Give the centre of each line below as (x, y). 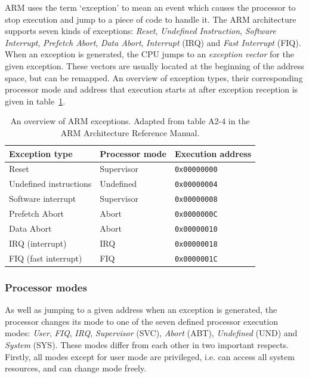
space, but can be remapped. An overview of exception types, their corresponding (154, 77)
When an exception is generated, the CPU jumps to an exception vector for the (149, 54)
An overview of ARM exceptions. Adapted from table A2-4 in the (130, 121)
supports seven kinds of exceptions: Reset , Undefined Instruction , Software (140, 31)
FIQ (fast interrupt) (46, 258)
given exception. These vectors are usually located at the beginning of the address (154, 65)
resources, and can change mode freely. (76, 368)
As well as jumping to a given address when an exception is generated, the (141, 310)
